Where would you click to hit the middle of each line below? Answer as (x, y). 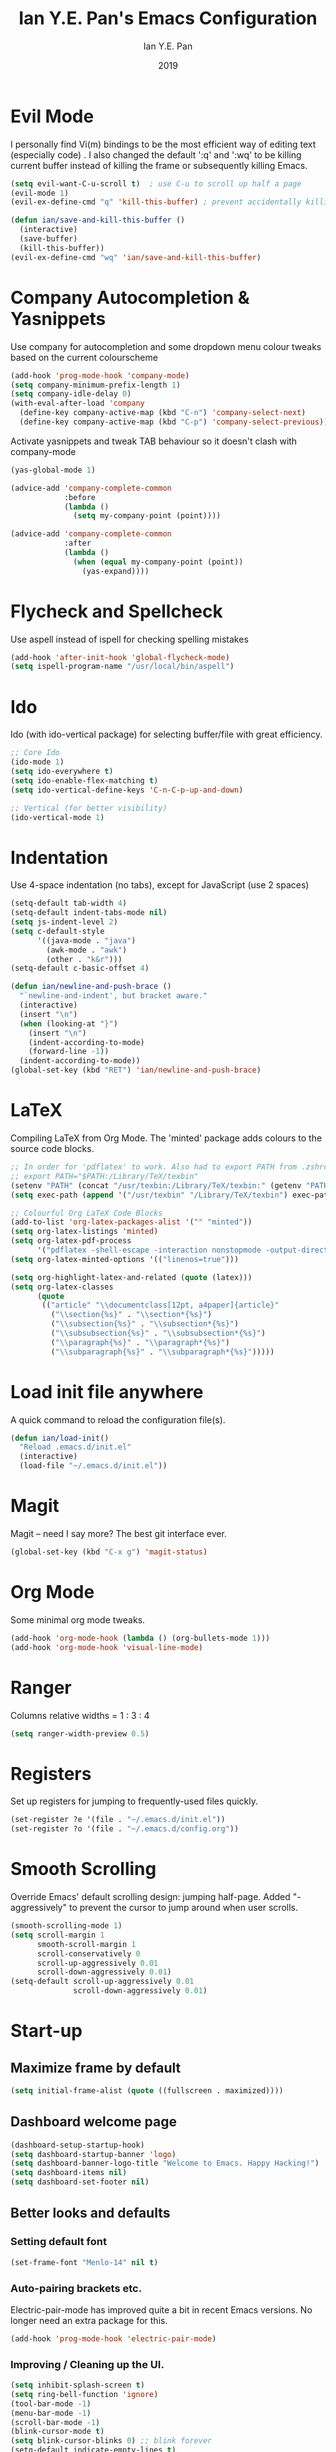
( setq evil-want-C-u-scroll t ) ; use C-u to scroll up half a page (156, 183)
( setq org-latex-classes (62, 1287)
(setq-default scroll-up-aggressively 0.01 (102, 1982)
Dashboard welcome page (94, 2122)
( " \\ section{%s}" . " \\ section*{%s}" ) (131, 1315)
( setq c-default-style (57, 931)
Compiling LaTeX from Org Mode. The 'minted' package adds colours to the (166, 1138)
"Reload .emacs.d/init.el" (75, 1447)
